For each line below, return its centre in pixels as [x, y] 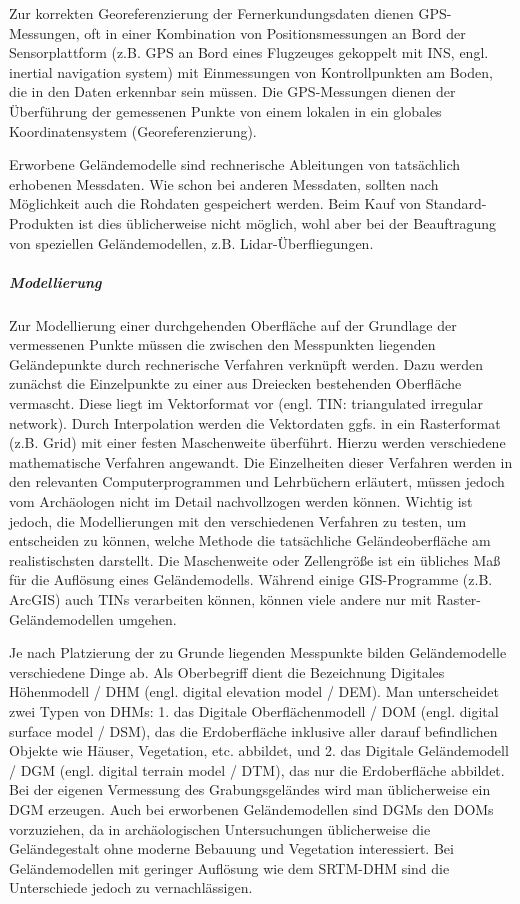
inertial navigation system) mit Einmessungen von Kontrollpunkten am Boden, [251, 71]
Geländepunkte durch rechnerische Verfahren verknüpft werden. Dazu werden [246, 363]
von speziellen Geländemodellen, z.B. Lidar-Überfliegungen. [191, 242]
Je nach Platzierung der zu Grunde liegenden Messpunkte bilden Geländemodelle [258, 652]
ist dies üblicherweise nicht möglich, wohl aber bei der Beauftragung [287, 222]
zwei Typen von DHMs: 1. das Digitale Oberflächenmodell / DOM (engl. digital [254, 710]
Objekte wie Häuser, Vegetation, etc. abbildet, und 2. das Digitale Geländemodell [259, 750]
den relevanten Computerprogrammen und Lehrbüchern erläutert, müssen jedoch [257, 481]
